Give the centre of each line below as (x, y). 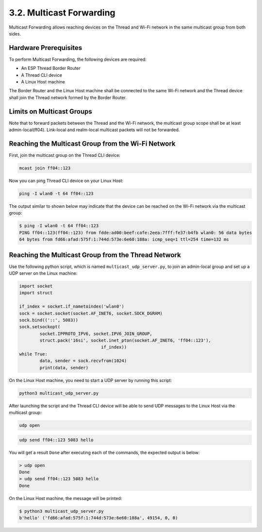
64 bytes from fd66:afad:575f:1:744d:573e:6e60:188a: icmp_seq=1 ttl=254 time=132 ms (124, 240)
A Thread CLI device (42, 75)
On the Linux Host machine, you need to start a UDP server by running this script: (90, 380)
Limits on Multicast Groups (50, 111)
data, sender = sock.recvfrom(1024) (83, 361)
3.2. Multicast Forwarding (62, 13)
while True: (33, 354)
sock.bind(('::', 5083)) (49, 320)
